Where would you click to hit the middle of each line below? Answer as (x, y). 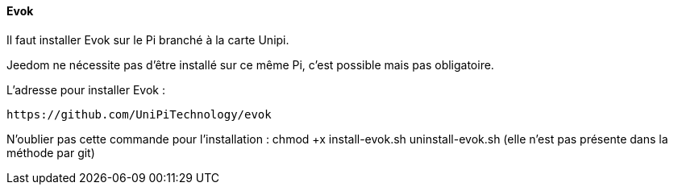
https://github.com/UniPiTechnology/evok (139, 114)
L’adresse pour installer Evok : (86, 89)
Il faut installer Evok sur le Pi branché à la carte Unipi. (148, 39)
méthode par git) (51, 152)
